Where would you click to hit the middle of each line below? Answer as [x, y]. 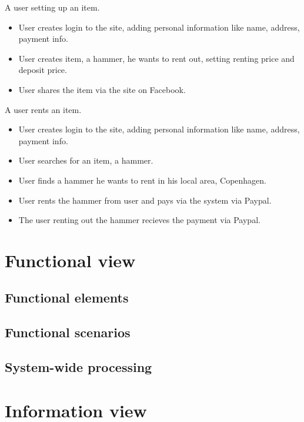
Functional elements [67, 298]
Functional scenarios [68, 332]
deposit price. [43, 70]
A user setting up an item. [52, 7]
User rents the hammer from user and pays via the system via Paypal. [145, 200]
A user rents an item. [43, 109]
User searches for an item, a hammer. [86, 160]
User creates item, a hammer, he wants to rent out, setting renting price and [156, 58]
